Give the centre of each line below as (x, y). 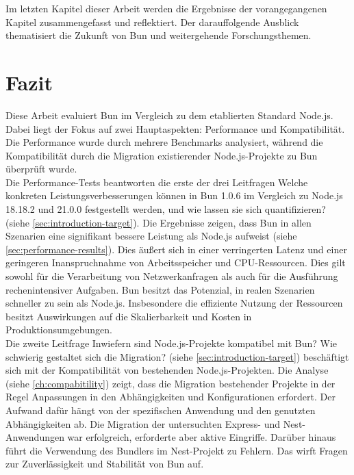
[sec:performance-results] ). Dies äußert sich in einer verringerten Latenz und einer (176, 249)
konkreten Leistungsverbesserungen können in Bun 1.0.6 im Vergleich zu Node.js (174, 195)
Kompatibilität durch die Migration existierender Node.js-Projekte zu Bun (162, 155)
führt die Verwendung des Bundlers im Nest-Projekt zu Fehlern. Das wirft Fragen (177, 450)
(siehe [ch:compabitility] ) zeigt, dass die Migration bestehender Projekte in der (170, 383)
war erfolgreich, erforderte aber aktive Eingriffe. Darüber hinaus (202, 437)
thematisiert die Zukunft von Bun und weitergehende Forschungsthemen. (159, 35)
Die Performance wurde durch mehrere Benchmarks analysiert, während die (164, 142)
